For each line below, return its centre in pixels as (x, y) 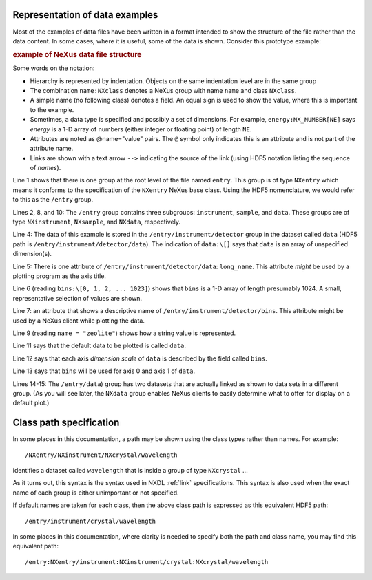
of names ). (45, 168)
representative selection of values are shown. (77, 298)
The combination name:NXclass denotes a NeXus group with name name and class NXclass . (163, 90)
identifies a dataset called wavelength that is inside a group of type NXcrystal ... (130, 470)
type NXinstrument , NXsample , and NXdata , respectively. (96, 222)
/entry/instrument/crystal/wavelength (91, 521)
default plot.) (31, 403)
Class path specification (66, 423)
